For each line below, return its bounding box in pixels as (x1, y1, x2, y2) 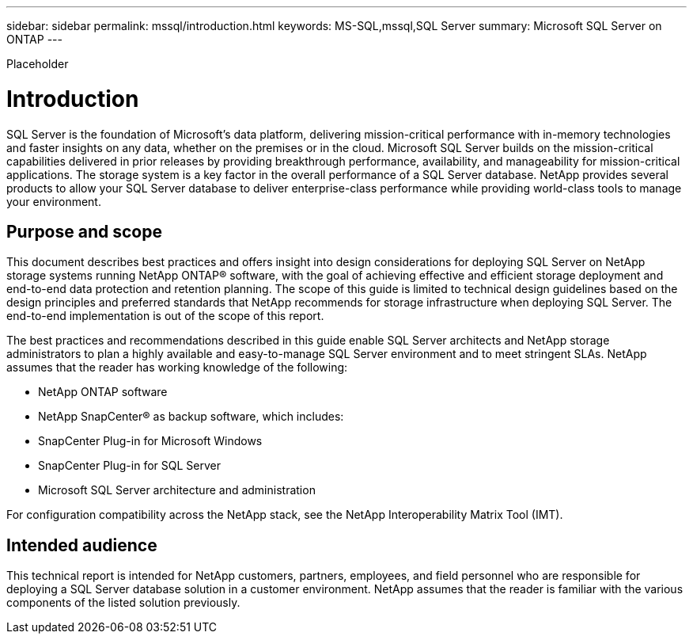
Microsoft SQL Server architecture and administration (38, 483, 316, 497)
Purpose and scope (6, 221, 162, 242)
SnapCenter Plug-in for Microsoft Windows (38, 434, 263, 448)
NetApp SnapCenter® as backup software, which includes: (38, 410, 344, 424)
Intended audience (6, 535, 157, 555)
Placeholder (6, 57, 69, 70)
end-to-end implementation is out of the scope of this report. (6, 309, 324, 323)
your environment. (6, 194, 101, 208)
